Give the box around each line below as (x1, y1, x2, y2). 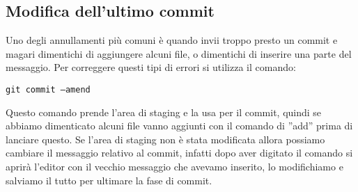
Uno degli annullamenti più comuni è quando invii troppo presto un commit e (6, 33, 338, 47)
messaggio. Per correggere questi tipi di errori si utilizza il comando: (6, 60, 296, 74)
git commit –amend (6, 84, 91, 95)
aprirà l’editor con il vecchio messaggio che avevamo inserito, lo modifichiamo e (6, 159, 343, 174)
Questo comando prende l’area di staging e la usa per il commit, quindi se (6, 104, 322, 119)
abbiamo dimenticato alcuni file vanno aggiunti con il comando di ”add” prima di (6, 118, 353, 133)
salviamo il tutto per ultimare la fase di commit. (6, 173, 212, 187)
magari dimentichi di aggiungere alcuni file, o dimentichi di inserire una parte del (6, 46, 352, 61)
